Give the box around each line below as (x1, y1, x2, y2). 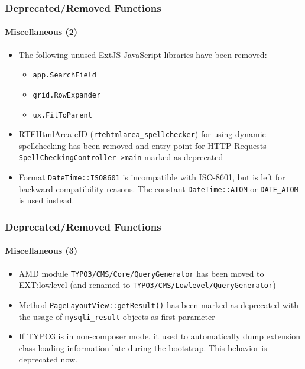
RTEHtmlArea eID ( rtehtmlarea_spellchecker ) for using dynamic (18, 128, 266, 140)
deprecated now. (18, 353, 78, 365)
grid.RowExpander (33, 90, 101, 99)
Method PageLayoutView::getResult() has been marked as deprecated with (18, 298, 298, 310)
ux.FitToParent (33, 111, 92, 119)
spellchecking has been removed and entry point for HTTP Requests (18, 139, 267, 151)
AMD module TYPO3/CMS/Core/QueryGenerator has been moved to (18, 267, 264, 279)
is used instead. (18, 194, 74, 206)
